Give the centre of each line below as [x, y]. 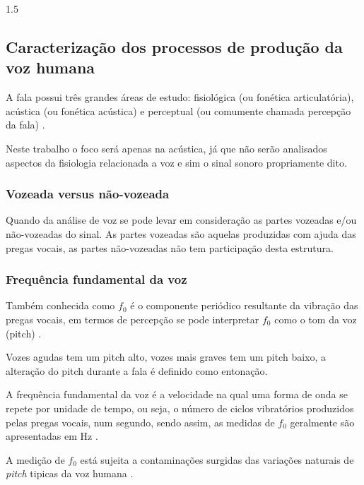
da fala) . [25, 125]
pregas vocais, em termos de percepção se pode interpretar [133, 319]
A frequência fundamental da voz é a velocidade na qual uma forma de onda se [177, 394]
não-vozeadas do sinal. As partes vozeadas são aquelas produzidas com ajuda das [181, 233]
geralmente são [322, 422]
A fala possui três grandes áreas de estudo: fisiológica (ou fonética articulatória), [180, 97]
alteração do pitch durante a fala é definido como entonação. [137, 370]
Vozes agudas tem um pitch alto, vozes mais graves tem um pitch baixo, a [166, 357]
